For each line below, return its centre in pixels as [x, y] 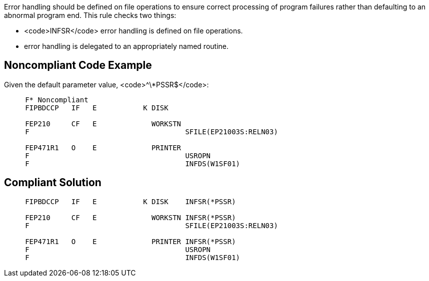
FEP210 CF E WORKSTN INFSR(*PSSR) [130, 217]
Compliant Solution [53, 183]
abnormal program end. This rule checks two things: [90, 15]
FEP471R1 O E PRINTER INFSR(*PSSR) [130, 241]
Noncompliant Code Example [78, 65]
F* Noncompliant [57, 100]
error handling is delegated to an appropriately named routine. [126, 46]
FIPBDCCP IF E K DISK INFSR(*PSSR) [130, 201]
